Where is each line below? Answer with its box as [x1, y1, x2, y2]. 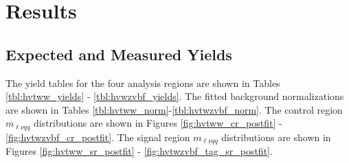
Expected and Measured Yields [5, 43, 232, 64]
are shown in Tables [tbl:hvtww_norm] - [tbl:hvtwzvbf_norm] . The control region [5, 102, 343, 116]
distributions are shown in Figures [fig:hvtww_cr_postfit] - [33, 116, 282, 130]
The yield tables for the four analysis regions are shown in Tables [5, 75, 280, 90]
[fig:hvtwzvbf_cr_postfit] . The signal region [5, 129, 190, 144]
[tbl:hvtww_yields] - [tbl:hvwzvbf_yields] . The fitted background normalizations [5, 89, 344, 103]
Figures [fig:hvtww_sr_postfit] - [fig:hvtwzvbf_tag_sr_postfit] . [5, 144, 273, 158]
